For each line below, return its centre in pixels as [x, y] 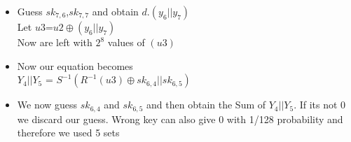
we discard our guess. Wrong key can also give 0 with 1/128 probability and [180, 119]
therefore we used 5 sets [68, 133]
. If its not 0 [320, 105]
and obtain [115, 11]
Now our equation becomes [75, 65]
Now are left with [55, 42]
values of [126, 42]
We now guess [47, 105]
